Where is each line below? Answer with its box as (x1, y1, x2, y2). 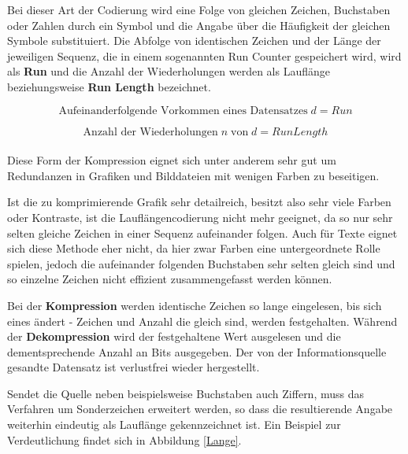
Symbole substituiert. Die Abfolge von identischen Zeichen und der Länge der (7, 32, 381, 49)
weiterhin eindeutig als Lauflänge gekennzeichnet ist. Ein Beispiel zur (7, 416, 341, 433)
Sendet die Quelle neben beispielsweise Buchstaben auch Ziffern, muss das (7, 385, 365, 401)
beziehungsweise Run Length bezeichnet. (7, 78, 211, 94)
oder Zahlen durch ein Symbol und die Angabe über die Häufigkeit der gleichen (7, 17, 391, 33)
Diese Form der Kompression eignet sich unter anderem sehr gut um (7, 152, 336, 168)
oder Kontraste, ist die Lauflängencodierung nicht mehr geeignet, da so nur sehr (7, 209, 393, 225)
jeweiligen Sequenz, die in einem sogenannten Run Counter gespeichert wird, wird (7, 47, 402, 64)
